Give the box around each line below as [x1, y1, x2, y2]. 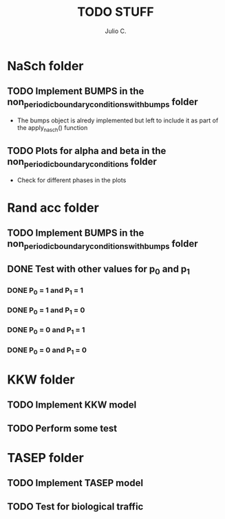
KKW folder [7, 372, 75, 388]
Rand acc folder [7, 200, 100, 215]
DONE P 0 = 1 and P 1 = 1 [7, 286, 84, 296]
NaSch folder [7, 58, 84, 74]
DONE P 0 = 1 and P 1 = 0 [7, 305, 85, 316]
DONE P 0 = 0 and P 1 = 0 [7, 345, 87, 356]
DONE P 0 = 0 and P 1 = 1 [7, 325, 85, 336]
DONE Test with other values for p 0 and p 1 [7, 263, 191, 277]
